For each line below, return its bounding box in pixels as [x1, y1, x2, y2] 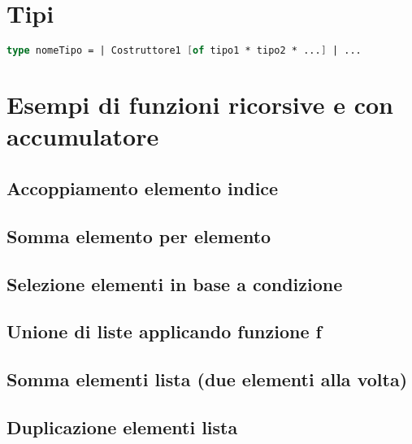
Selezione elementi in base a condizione [7, 271, 343, 296]
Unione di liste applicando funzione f [7, 319, 322, 344]
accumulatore [7, 120, 159, 153]
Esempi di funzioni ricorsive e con [7, 88, 393, 121]
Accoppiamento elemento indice [7, 175, 279, 200]
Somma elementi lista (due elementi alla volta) [7, 367, 408, 392]
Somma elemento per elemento [7, 223, 271, 248]
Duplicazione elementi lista [7, 414, 238, 439]
